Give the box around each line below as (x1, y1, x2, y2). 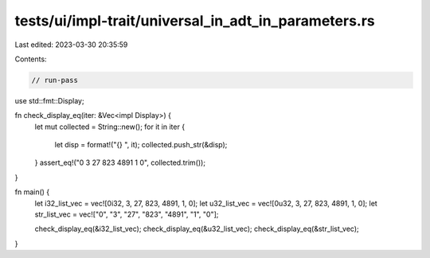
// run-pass (31, 76, 79, 84)
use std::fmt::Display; (14, 96, 84, 105)
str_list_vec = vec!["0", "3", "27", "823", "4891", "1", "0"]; (34, 209, 219, 219)
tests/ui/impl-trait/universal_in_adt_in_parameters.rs (14, 12, 376, 29)
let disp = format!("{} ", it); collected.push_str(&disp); (54, 140, 228, 150)
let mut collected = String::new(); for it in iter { (34, 122, 186, 131)
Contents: (14, 54, 47, 64)
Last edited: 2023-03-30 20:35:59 (14, 40, 128, 49)
